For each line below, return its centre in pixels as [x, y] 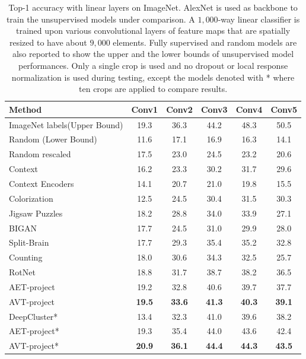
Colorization [31, 198]
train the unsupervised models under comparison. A [101, 19]
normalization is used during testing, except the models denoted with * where [153, 77]
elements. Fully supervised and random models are [205, 42]
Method [26, 109]
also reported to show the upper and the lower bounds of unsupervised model [153, 54]
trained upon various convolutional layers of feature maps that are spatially [153, 31]
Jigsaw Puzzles [36, 213]
